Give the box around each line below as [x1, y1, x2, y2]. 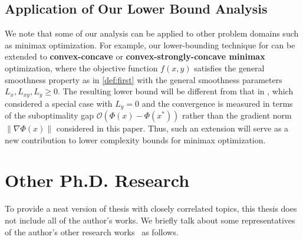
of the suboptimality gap [5, 109, 94, 121]
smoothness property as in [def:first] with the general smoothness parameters [5, 73, 282, 86]
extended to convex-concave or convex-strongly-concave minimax [5, 50, 265, 63]
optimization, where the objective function [5, 61, 158, 74]
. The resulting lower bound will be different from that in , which [57, 85, 294, 97]
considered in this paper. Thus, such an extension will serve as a [56, 122, 289, 134]
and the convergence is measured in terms [141, 97, 293, 109]
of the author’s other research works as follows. [5, 225, 179, 238]
